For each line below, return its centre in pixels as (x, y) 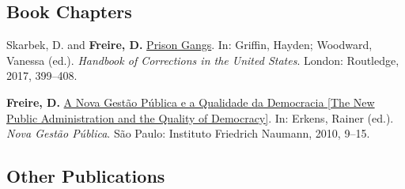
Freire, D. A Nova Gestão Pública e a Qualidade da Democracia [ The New (191, 102)
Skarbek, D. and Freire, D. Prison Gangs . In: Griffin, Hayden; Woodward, (189, 45)
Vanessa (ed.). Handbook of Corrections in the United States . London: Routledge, (203, 60)
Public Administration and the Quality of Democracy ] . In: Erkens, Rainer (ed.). (200, 117)
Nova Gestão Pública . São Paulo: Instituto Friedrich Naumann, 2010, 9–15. (188, 133)
